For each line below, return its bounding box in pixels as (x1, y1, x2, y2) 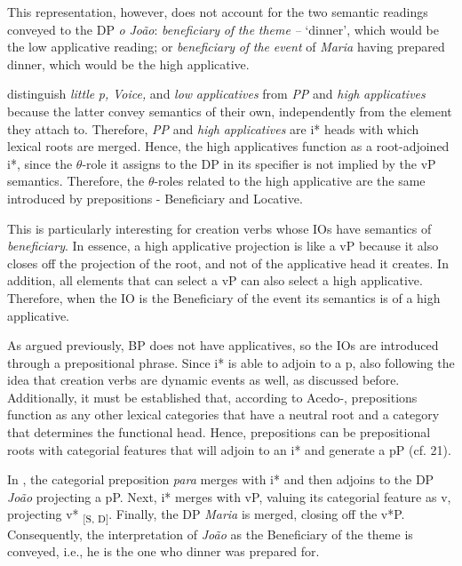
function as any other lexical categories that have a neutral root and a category (7, 405, 440, 424)
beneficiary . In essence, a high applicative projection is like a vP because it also (7, 236, 439, 255)
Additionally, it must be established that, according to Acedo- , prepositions (7, 387, 418, 406)
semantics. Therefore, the (7, 171, 145, 190)
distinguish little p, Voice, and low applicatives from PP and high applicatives (7, 84, 426, 103)
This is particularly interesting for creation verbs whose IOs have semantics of (7, 219, 432, 237)
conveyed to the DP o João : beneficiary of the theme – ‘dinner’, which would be (7, 20, 439, 38)
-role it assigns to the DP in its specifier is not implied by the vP (82, 154, 436, 172)
